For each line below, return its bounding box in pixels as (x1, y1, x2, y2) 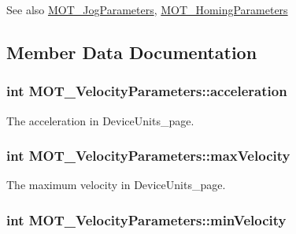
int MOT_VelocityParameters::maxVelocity (6, 146, 290, 165)
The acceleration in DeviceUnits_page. (6, 112, 194, 128)
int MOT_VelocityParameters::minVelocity (6, 210, 287, 229)
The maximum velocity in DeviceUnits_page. (6, 176, 226, 193)
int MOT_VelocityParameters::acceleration (6, 81, 287, 101)
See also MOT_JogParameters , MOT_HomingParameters (6, 2, 288, 17)
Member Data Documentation (6, 39, 257, 64)
